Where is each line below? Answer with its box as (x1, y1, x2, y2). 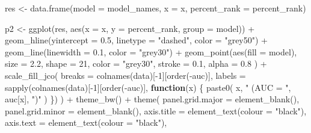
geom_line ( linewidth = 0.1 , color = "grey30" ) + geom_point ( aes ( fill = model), (5, 45, 297, 58)
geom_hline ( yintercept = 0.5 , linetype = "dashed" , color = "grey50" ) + (5, 34, 268, 46)
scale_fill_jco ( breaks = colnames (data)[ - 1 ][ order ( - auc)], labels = (5, 69, 246, 81)
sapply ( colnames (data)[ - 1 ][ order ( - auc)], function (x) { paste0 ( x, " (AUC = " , (5, 81, 291, 93)
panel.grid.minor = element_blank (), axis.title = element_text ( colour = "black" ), (5, 104, 307, 117)
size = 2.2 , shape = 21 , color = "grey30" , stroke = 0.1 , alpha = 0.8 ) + (5, 57, 267, 70)
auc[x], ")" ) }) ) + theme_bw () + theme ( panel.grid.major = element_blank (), (5, 93, 300, 105)
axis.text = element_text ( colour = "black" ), (5, 116, 167, 129)
